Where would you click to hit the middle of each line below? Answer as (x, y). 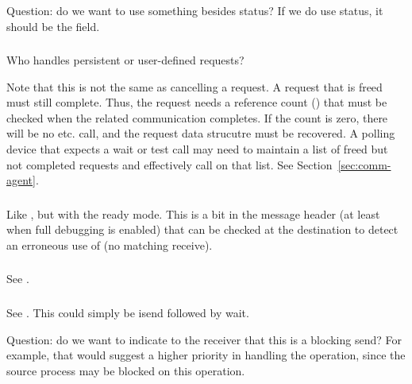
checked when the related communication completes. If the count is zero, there (197, 117)
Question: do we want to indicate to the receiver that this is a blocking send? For (204, 339)
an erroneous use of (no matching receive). (110, 244)
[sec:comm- (364, 164)
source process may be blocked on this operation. (126, 370)
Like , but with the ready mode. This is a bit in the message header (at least (193, 213)
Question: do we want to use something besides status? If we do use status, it (195, 10)
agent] (21, 180)
